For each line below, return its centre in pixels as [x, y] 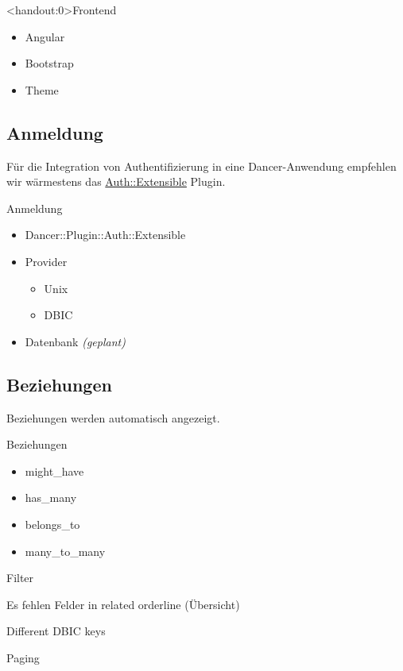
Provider [46, 261]
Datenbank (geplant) [75, 341]
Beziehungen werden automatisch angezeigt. [113, 417]
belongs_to [52, 524]
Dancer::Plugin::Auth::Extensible [105, 235]
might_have [54, 470]
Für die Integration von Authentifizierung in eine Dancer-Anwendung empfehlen [201, 166]
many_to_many [65, 551]
